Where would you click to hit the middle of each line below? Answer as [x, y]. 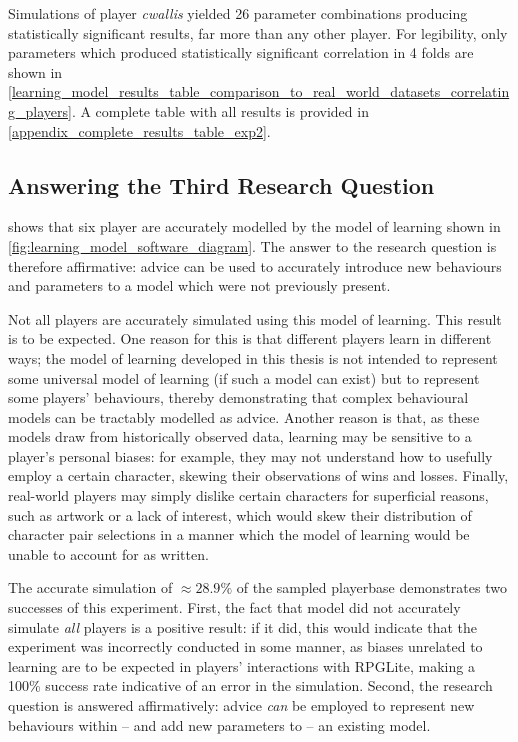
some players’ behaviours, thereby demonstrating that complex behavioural [238, 397]
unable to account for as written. [108, 553]
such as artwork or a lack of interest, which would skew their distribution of [240, 514]
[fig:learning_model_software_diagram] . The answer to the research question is [252, 245]
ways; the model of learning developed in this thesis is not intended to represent [253, 357]
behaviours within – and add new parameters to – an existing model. [219, 724]
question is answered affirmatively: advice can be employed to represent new [241, 705]
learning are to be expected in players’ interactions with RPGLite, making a [241, 665]
